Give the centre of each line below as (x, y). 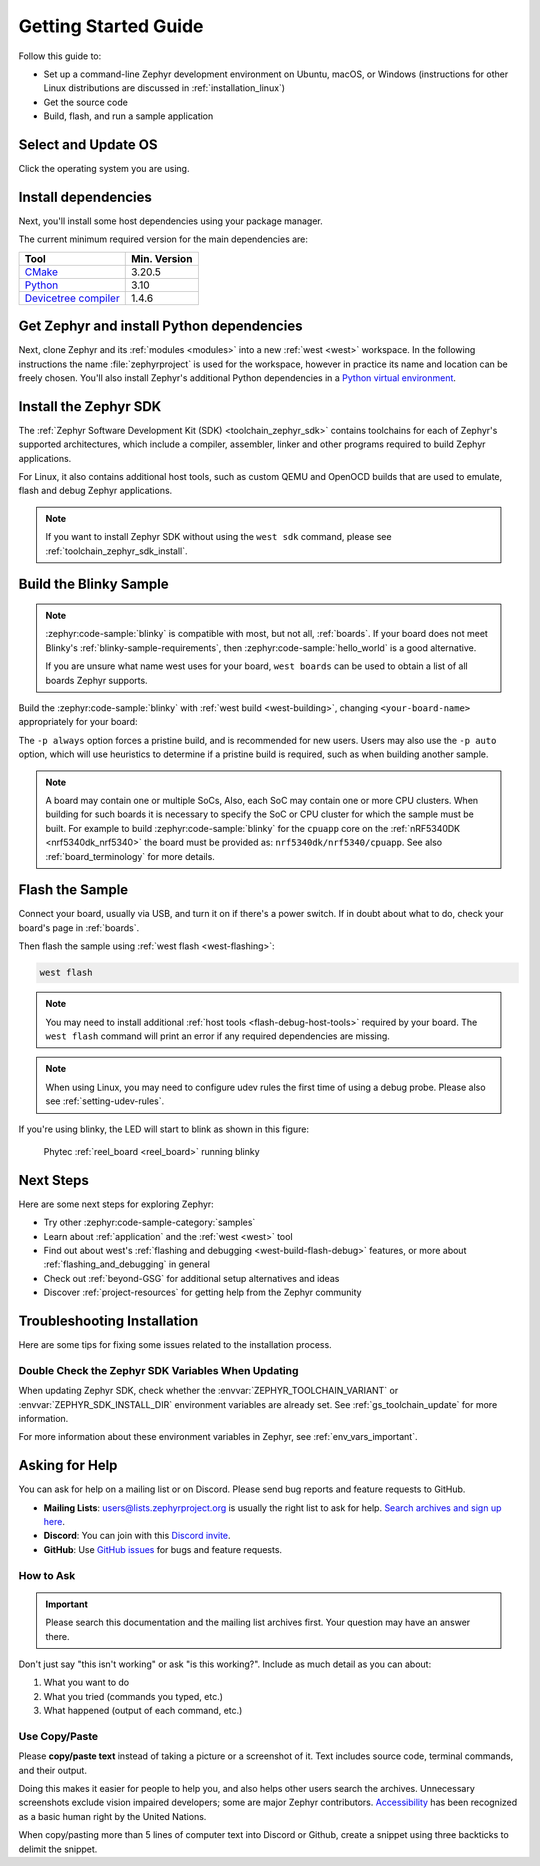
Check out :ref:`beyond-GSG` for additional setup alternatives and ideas (191, 1278)
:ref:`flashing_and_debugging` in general (126, 1264)
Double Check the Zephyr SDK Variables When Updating (158, 1370)
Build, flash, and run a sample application (128, 116)
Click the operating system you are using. (104, 169)
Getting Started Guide (111, 26)
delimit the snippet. (58, 1849)
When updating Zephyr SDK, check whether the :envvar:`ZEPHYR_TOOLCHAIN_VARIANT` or (208, 1391)
